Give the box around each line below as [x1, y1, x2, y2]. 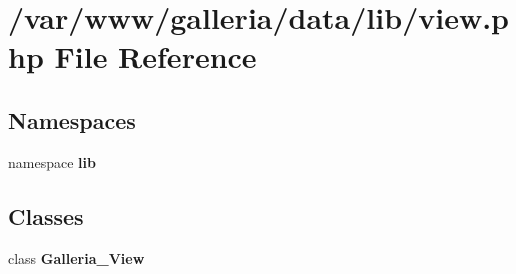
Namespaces [8, 104, 136, 135]
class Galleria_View [8, 247, 145, 268]
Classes [8, 200, 84, 231]
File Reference [54, 36, 257, 77]
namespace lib [8, 151, 96, 172]
